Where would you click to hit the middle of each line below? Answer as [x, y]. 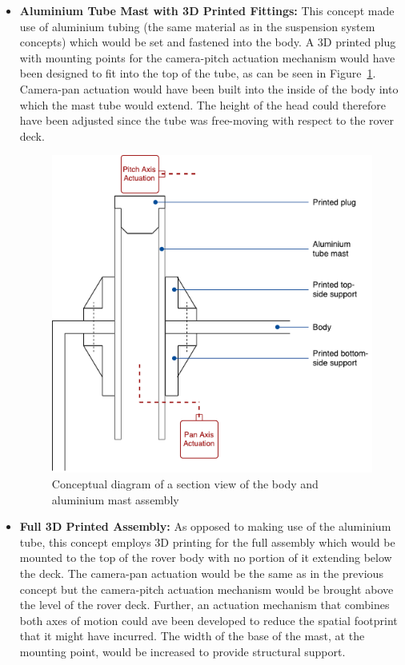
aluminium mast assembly [115, 499]
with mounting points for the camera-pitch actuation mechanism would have [207, 57]
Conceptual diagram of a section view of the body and [185, 484]
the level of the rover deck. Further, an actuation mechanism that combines [205, 605]
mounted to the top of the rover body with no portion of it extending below [206, 557]
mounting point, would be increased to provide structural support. [182, 651]
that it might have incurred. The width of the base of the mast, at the [192, 636]
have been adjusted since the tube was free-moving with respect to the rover [207, 120]
